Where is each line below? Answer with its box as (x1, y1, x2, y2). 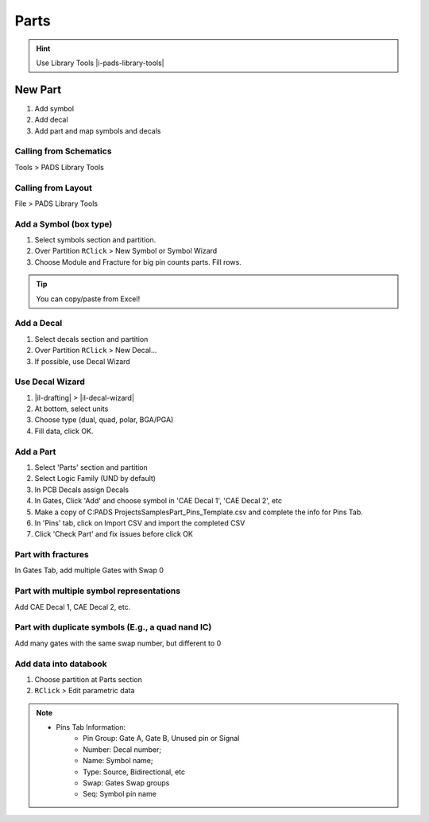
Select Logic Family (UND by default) (34, 474, 157, 483)
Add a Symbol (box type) (14, 219, 113, 230)
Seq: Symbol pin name (83, 789, 157, 799)
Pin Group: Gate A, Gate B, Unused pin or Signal (83, 734, 240, 743)
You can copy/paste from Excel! (36, 294, 141, 304)
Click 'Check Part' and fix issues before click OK (34, 529, 194, 539)
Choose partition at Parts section (34, 674, 143, 684)
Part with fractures (14, 549, 89, 560)
